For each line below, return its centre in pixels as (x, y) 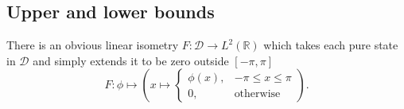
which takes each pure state (331, 45)
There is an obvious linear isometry (93, 45)
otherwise (257, 93)
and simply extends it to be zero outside (131, 60)
